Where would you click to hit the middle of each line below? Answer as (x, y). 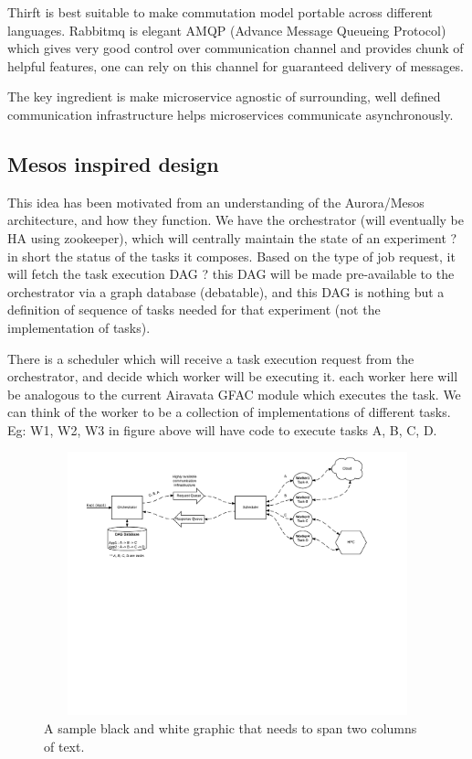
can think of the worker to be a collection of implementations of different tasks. (229, 412)
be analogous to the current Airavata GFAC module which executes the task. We (234, 394)
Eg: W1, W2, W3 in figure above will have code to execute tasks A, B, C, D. (222, 429)
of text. (64, 746)
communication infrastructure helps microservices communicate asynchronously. (231, 114)
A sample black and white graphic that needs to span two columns (231, 728)
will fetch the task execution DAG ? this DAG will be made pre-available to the (231, 274)
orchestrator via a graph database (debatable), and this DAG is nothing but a (226, 291)
